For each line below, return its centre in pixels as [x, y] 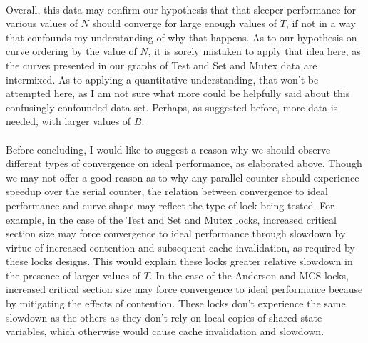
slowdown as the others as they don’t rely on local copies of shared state [164, 317]
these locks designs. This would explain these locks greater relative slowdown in [179, 261]
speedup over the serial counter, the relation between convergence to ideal [167, 191]
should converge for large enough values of [184, 23]
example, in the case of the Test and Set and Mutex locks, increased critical [171, 219]
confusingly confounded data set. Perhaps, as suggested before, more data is [172, 107]
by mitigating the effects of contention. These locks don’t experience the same [176, 303]
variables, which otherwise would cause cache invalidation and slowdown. [165, 331]
